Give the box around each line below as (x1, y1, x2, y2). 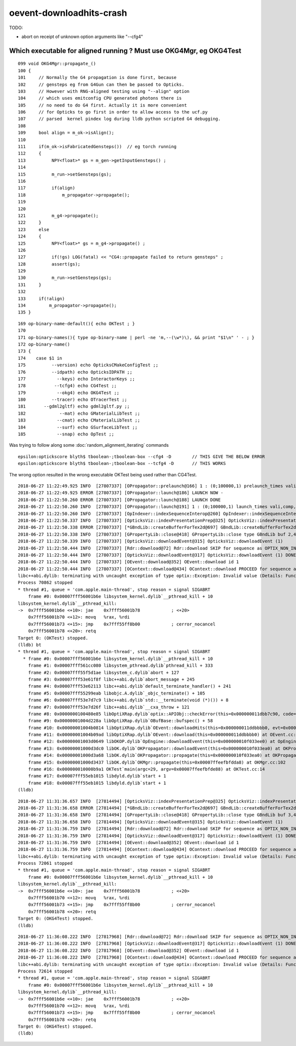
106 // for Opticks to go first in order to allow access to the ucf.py (18, 109, 208, 115)
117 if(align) (18, 185, 75, 191)
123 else (18, 227, 49, 232)
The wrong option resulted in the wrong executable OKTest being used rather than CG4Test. (9, 471, 197, 477)
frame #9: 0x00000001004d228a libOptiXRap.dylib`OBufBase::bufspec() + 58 (28, 718, 213, 724)
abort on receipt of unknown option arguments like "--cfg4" (21, 34, 143, 39)
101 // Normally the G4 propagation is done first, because (18, 75, 177, 80)
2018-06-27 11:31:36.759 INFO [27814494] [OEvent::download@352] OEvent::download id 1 (18, 840, 239, 845)
